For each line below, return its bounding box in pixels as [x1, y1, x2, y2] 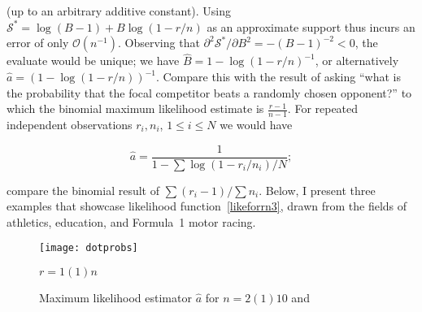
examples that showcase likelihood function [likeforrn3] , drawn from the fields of [7, 197, 407, 214]
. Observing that [118, 34, 200, 51]
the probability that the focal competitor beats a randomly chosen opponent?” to [7, 84, 412, 101]
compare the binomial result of [7, 181, 159, 198]
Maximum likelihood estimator [39, 289, 192, 306]
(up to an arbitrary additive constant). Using [7, 2, 232, 19]
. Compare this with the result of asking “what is [155, 68, 401, 84]
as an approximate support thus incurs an [207, 18, 415, 35]
